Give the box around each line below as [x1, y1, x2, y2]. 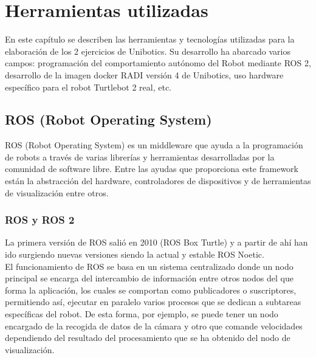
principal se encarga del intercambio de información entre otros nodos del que [5, 272, 294, 284]
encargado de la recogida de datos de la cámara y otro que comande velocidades [5, 319, 303, 332]
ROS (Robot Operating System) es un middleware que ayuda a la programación [5, 139, 303, 151]
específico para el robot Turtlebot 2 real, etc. [5, 80, 172, 93]
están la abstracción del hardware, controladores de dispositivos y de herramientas [5, 174, 311, 187]
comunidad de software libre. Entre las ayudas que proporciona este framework [5, 162, 298, 175]
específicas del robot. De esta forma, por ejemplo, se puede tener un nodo [5, 308, 278, 320]
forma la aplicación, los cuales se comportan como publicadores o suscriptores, [5, 283, 297, 296]
